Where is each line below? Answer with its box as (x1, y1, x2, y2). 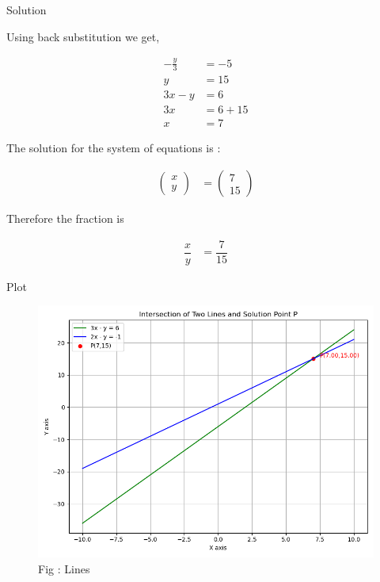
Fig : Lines (38, 560, 90, 576)
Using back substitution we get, (6, 28, 160, 44)
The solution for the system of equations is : (6, 140, 221, 156)
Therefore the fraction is (6, 210, 124, 227)
